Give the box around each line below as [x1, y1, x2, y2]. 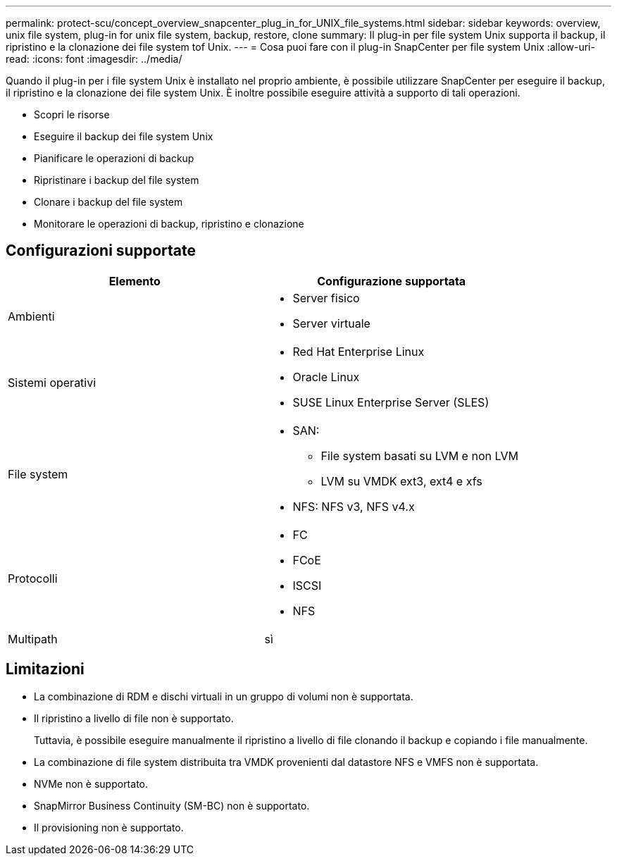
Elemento [108, 273, 161, 288]
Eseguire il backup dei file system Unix [34, 130, 213, 142]
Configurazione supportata [317, 273, 466, 288]
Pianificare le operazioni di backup [34, 152, 194, 164]
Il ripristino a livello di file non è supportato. [34, 712, 234, 724]
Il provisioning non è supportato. [34, 821, 184, 834]
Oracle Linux [292, 369, 360, 384]
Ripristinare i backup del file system [34, 174, 199, 186]
